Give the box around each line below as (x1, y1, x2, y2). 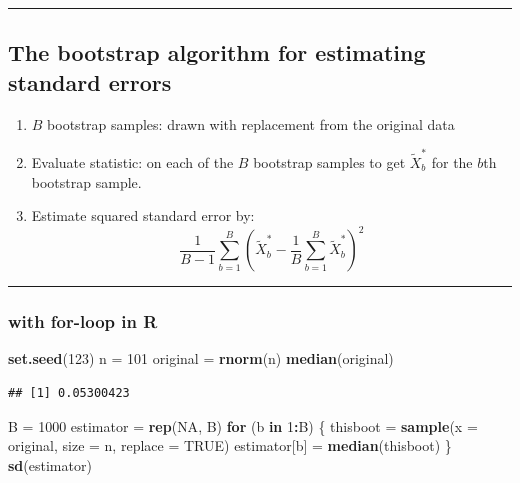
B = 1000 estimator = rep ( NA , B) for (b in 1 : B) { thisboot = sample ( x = (8, 415, 478, 436)
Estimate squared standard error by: (31, 205, 255, 226)
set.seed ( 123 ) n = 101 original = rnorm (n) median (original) (8, 348, 394, 369)
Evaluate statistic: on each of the (31, 151, 234, 172)
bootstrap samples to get (253, 151, 406, 172)
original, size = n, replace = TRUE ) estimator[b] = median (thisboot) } (8, 435, 452, 456)
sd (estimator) (8, 454, 92, 475)
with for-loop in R (8, 309, 158, 334)
